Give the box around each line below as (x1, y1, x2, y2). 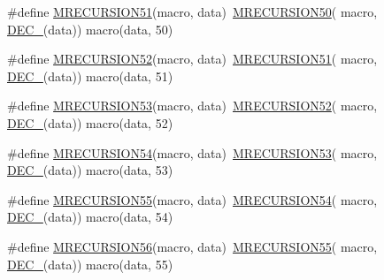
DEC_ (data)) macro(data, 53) (7, 161, 173, 179)
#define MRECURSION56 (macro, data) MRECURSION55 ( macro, (7, 237, 378, 255)
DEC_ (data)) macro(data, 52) (7, 113, 173, 132)
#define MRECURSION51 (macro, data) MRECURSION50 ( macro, (7, 3, 378, 20)
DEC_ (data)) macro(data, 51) (7, 66, 173, 85)
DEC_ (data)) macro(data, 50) (7, 19, 173, 38)
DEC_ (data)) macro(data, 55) (7, 254, 173, 273)
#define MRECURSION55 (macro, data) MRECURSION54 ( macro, (7, 190, 378, 208)
